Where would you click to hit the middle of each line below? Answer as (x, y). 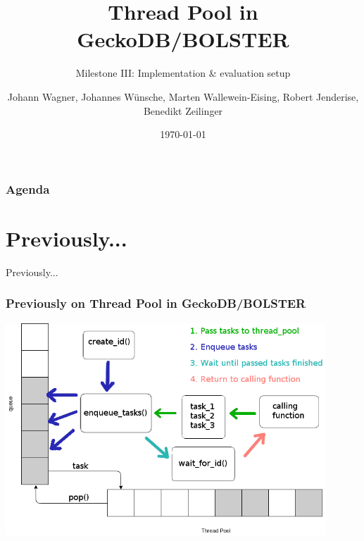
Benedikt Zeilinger (183, 110)
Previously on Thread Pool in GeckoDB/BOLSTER (156, 303)
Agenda (28, 188)
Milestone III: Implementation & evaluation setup (183, 73)
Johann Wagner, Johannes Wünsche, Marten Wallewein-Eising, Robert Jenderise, (183, 96)
